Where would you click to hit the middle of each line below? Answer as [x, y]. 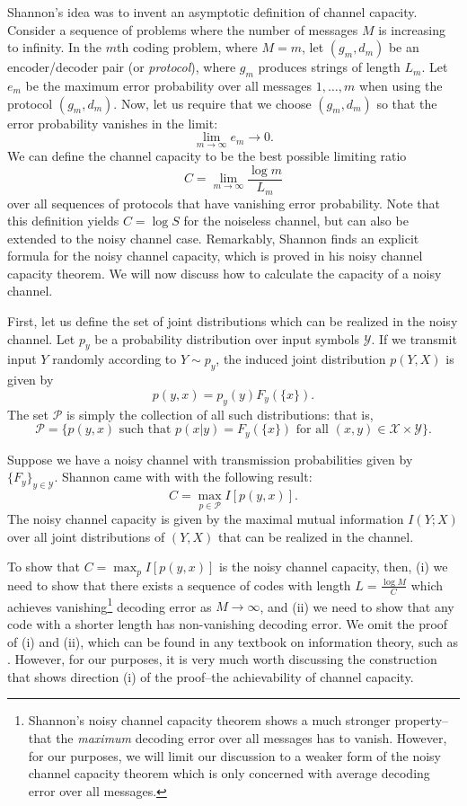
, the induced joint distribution [301, 359]
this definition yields [63, 221]
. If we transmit [414, 338]
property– [422, 720]
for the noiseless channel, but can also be [296, 221]
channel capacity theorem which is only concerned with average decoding [229, 773]
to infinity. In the [55, 47]
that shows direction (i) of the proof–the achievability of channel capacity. [211, 676]
